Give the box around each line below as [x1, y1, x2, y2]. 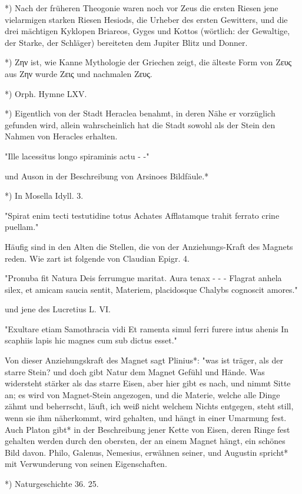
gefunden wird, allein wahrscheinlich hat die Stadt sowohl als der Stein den [5, 118, 276, 131]
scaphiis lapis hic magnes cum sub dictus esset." [5, 334, 177, 346]
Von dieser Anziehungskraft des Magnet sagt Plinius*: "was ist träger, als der [5, 354, 283, 366]
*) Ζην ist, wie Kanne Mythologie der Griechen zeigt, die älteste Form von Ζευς [5, 56, 292, 68]
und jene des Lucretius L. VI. [5, 303, 111, 315]
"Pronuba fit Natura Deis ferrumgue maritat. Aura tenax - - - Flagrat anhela [5, 272, 282, 284]
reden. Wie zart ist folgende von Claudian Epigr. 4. [5, 252, 190, 264]
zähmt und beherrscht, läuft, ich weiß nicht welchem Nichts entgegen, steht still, [5, 400, 294, 412]
